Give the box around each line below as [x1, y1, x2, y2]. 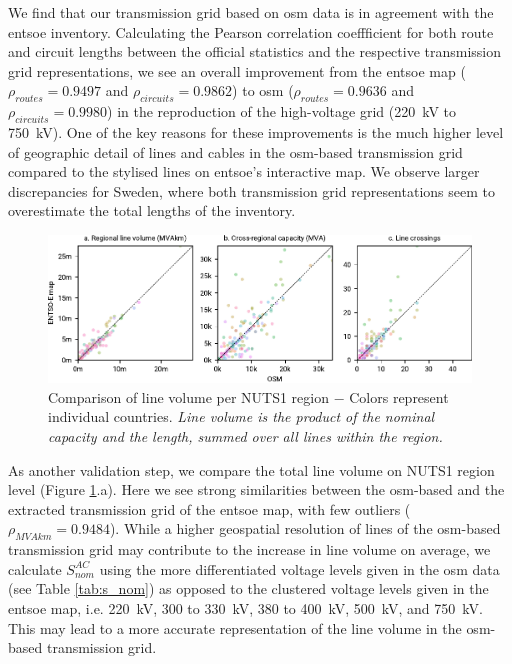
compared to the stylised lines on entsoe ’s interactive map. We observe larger [8, 161, 480, 182]
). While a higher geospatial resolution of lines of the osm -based [109, 518, 501, 539]
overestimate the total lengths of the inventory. [8, 200, 296, 221]
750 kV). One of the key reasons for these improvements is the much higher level [8, 121, 504, 142]
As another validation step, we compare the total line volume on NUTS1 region [8, 459, 495, 480]
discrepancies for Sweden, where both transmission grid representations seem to [8, 180, 495, 201]
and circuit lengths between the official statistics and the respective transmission [8, 41, 502, 62]
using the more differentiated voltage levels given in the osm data [99, 558, 500, 579]
